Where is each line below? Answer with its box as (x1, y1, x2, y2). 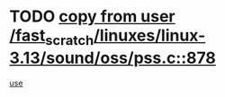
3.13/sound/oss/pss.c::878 (9, 48, 216, 68)
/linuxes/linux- (93, 25, 206, 46)
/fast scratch (9, 25, 94, 48)
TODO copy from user (9, 6, 175, 27)
